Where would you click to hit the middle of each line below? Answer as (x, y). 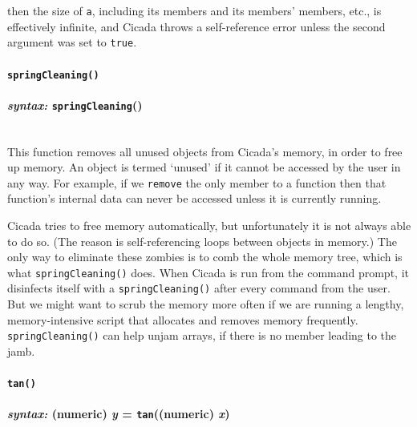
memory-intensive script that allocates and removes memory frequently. (183, 319)
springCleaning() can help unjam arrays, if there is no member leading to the (202, 335)
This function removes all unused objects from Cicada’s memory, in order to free (205, 151)
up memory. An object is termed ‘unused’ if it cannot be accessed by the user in (204, 167)
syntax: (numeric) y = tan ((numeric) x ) (119, 414)
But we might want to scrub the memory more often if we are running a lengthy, (206, 304)
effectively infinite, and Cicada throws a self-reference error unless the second (196, 26)
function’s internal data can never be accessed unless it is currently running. (194, 198)
